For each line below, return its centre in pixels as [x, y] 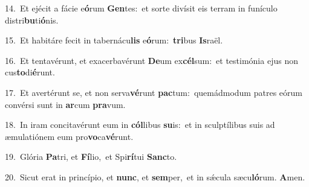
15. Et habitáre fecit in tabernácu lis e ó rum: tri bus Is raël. [114, 40]
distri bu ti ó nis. [32, 20]
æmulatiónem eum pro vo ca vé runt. [69, 136]
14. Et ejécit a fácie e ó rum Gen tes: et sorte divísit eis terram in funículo [141, 8]
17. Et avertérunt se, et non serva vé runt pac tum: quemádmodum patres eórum [154, 92]
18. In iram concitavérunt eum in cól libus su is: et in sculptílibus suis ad [140, 125]
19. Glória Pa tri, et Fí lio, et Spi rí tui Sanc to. [91, 157]
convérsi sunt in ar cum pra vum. [65, 104]
